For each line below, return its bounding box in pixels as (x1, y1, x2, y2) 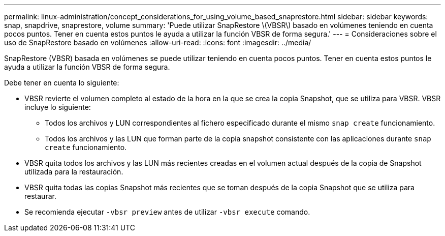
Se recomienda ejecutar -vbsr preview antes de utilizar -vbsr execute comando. (24, 208, 310, 216)
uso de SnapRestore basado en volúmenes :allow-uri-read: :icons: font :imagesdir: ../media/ (4, 38, 311, 47)
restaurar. (24, 192, 56, 200)
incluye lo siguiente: (24, 103, 91, 111)
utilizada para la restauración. (24, 167, 123, 176)
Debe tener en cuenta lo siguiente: (4, 78, 119, 87)
